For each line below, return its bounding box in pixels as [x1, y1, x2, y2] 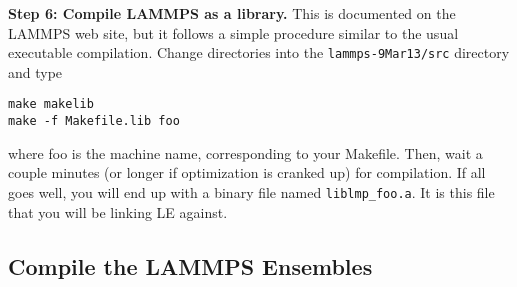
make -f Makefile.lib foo [8, 114, 180, 129]
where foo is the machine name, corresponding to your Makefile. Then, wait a [8, 142, 483, 163]
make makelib [8, 97, 94, 112]
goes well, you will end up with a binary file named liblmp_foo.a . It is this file [8, 181, 495, 202]
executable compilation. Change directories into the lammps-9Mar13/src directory [8, 42, 510, 63]
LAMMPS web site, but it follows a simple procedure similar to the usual [8, 22, 459, 43]
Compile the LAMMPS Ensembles [8, 250, 373, 281]
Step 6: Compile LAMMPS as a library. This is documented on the [8, 3, 456, 23]
